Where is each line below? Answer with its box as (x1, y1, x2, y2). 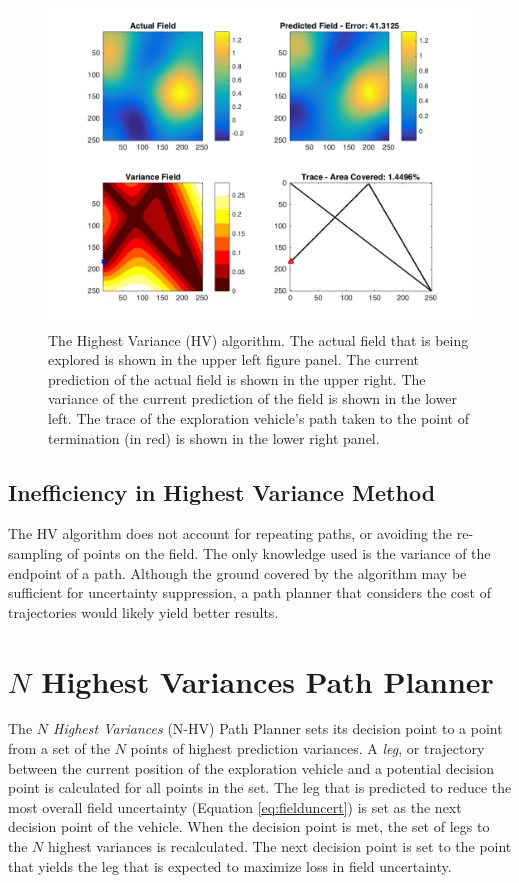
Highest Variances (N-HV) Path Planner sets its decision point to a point (53, 718, 503, 739)
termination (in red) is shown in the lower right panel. (48, 427, 380, 448)
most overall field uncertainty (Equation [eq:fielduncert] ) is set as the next (8, 796, 462, 817)
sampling (8, 542, 63, 563)
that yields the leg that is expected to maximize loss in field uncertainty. (8, 855, 452, 876)
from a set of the (8, 738, 110, 759)
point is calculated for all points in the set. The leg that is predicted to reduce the (8, 777, 512, 798)
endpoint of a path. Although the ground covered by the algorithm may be (8, 562, 467, 583)
